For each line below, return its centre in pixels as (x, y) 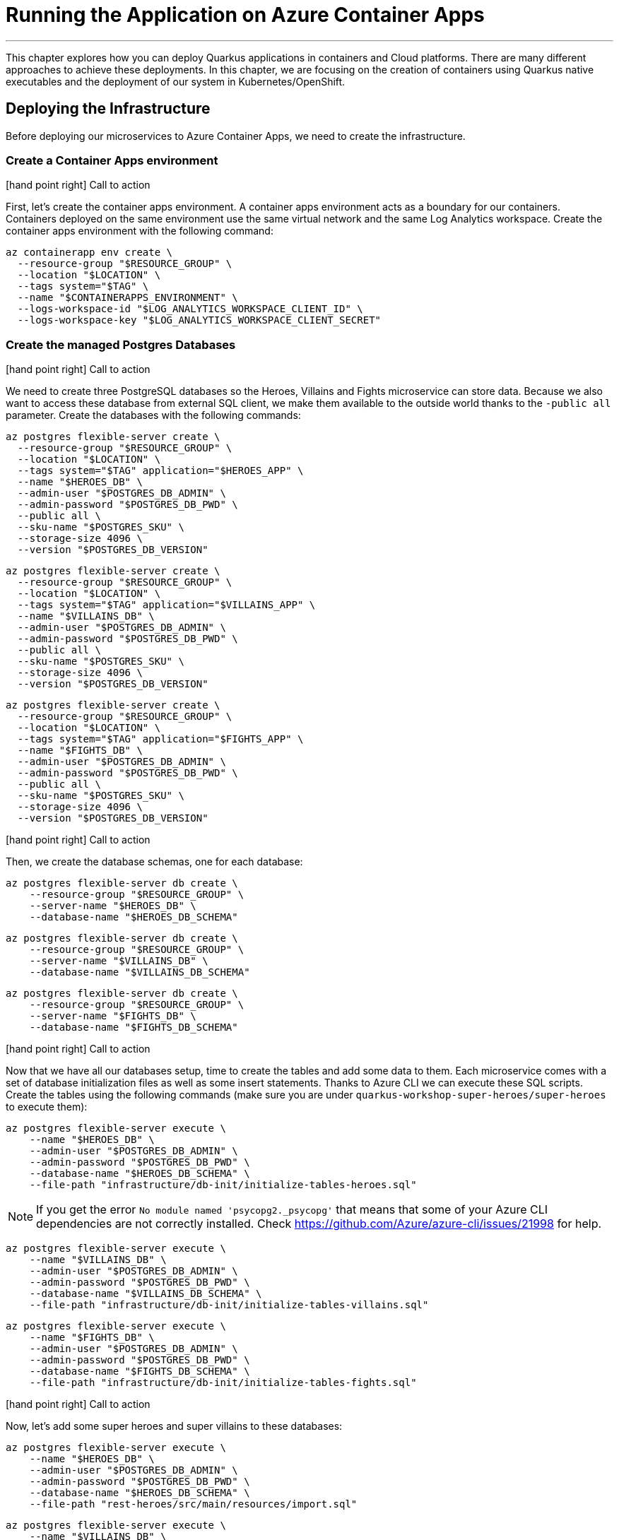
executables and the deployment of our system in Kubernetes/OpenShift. (176, 81)
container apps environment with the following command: (140, 231)
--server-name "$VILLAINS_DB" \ (119, 961)
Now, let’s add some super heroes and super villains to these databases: (174, 1426)
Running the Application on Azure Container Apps (245, 15)
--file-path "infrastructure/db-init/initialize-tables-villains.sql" (229, 1305)
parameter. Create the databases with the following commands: (153, 415)
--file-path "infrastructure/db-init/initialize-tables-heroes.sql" (223, 1185)
